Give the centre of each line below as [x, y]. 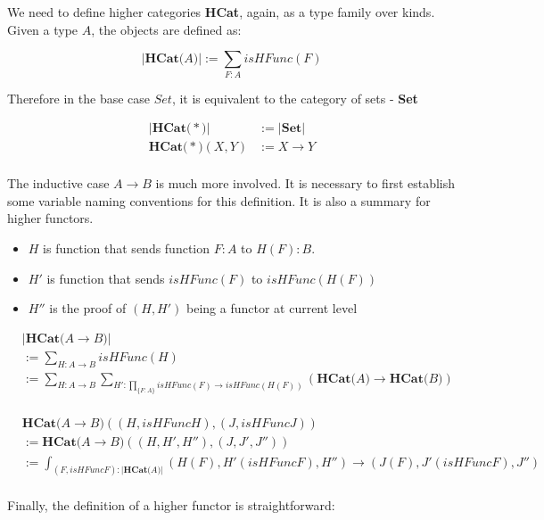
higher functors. [50, 218]
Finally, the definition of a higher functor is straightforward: [171, 505]
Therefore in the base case [79, 98]
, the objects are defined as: [166, 29]
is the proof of [88, 308]
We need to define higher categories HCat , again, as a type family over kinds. [221, 12]
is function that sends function [127, 248]
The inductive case [58, 183]
